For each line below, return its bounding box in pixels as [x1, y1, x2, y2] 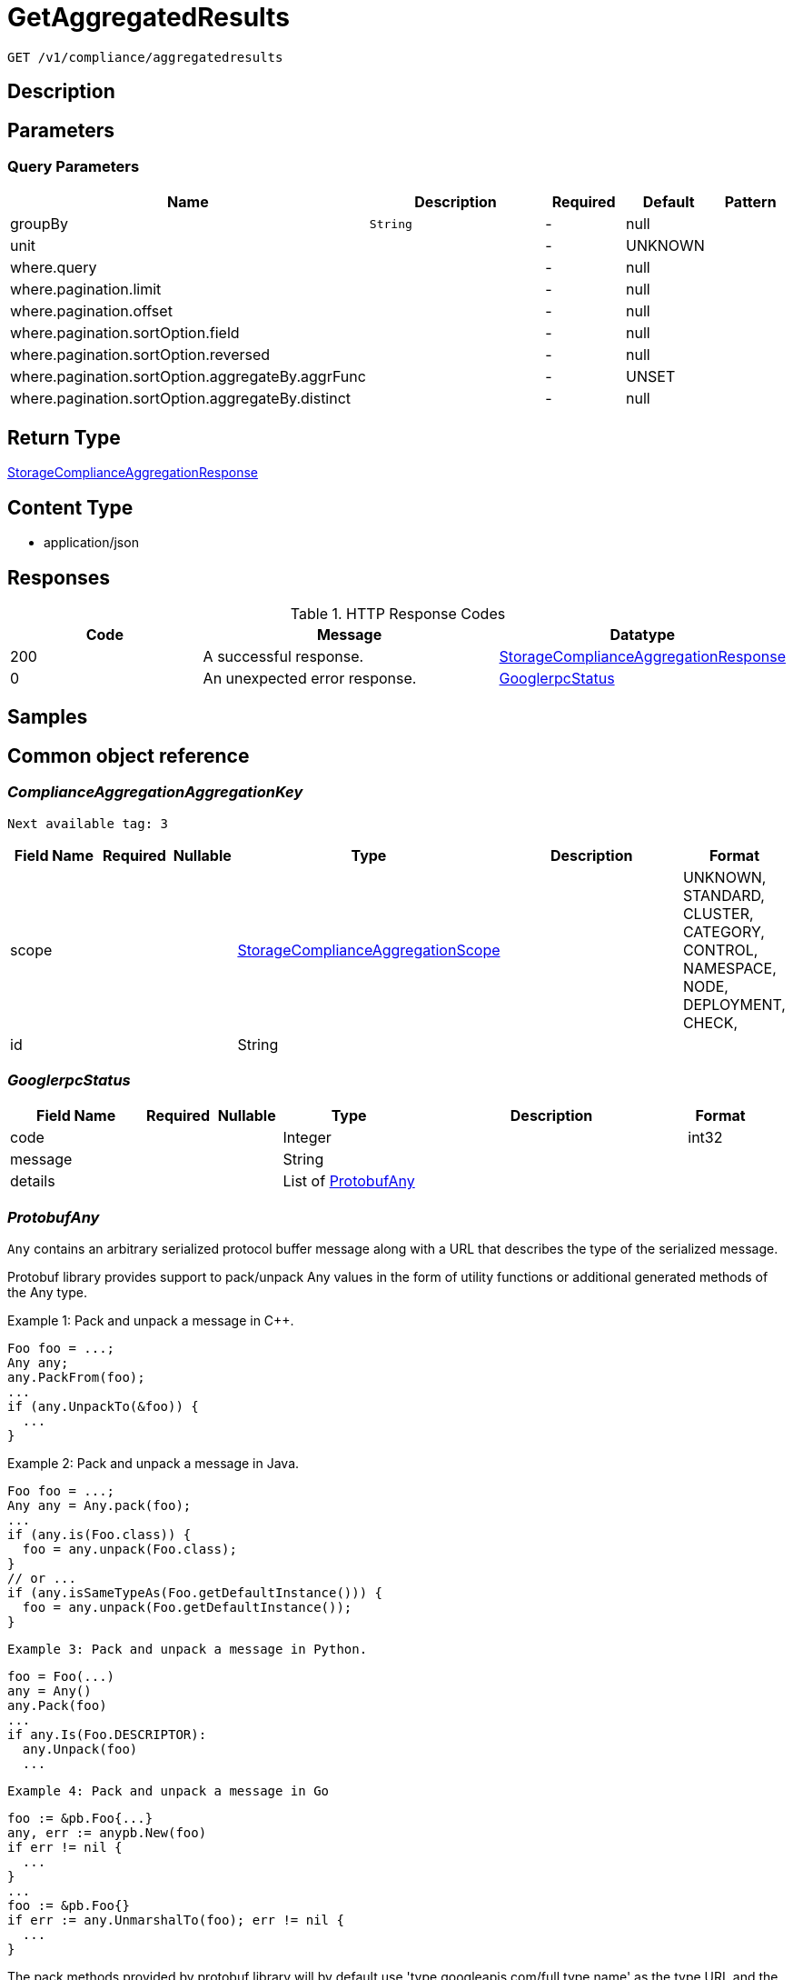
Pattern [724, 193, 777, 212]
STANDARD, [682, 885, 765, 905]
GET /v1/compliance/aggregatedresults [7, 49, 283, 65]
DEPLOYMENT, [682, 995, 786, 1014]
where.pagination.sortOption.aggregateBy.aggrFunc [10, 367, 366, 386]
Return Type [7, 425, 121, 449]
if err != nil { [7, 1840, 123, 1855]
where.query [10, 258, 97, 277]
